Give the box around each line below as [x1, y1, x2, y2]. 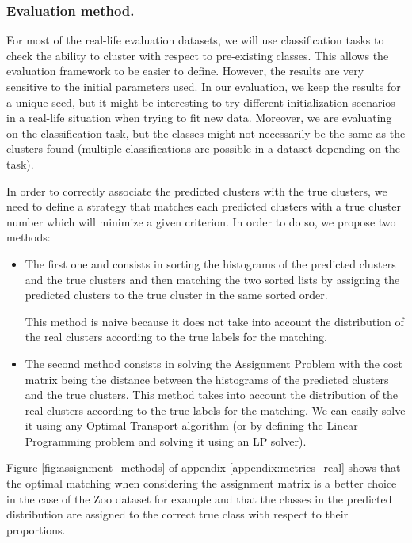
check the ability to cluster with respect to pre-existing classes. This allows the [6, 47, 389, 63]
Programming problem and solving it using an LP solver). [25, 432, 307, 449]
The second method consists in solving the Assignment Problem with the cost [25, 355, 402, 371]
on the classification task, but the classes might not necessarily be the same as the [6, 124, 406, 141]
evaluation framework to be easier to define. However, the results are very [6, 63, 364, 79]
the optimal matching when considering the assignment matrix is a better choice [6, 475, 397, 492]
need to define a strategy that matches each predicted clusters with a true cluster [6, 198, 401, 215]
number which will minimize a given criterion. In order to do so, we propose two [6, 213, 396, 230]
